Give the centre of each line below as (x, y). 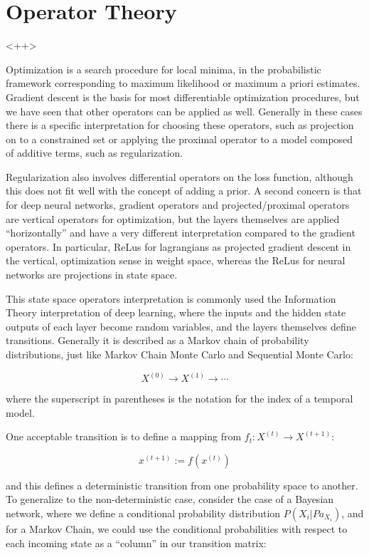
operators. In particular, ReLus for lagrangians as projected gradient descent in (178, 246)
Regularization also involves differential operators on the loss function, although (180, 176)
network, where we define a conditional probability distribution (143, 513)
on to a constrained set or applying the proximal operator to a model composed (180, 139)
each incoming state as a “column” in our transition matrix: (136, 543)
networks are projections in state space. (92, 275)
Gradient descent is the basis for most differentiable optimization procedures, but (183, 97)
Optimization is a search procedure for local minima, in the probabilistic (164, 69)
